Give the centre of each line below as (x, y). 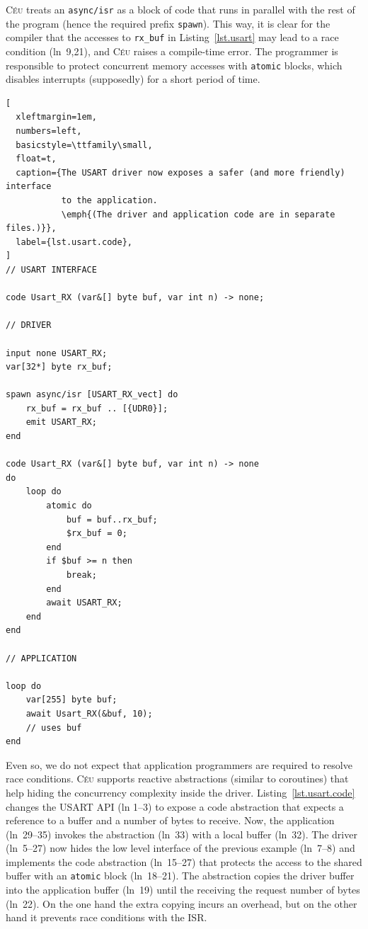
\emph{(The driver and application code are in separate (198, 214)
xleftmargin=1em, (56, 117)
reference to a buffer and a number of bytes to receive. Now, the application (170, 820)
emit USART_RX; (61, 422)
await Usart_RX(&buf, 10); (89, 713)
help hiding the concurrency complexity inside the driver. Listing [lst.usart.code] (180, 792)
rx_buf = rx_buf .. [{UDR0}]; (97, 408)
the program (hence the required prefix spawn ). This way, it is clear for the (168, 23)
